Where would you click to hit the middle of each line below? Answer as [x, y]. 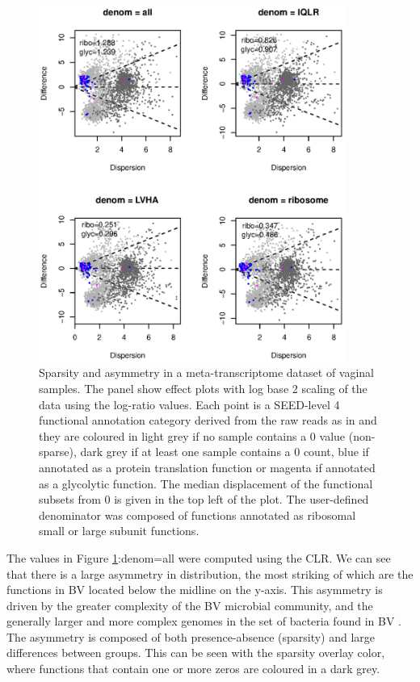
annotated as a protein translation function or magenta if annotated [207, 467]
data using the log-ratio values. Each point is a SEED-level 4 [189, 404]
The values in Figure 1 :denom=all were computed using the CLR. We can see [199, 557]
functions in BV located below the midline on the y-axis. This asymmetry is [195, 590]
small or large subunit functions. [119, 531]
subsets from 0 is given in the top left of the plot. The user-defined [204, 499]
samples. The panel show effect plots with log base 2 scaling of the [203, 388]
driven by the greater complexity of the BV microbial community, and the [190, 605]
